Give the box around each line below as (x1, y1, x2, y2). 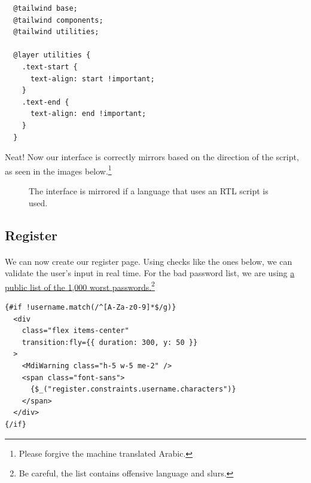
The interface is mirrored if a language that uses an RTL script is (29, 184, 269, 197)
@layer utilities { (13, 51, 91, 60)
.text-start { (22, 62, 78, 71)
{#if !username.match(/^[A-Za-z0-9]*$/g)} (5, 302, 176, 311)
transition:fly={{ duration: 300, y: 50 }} (22, 338, 198, 347)
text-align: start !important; (30, 74, 155, 83)
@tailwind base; (13, 4, 78, 13)
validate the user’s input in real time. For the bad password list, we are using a (5, 267, 295, 279)
